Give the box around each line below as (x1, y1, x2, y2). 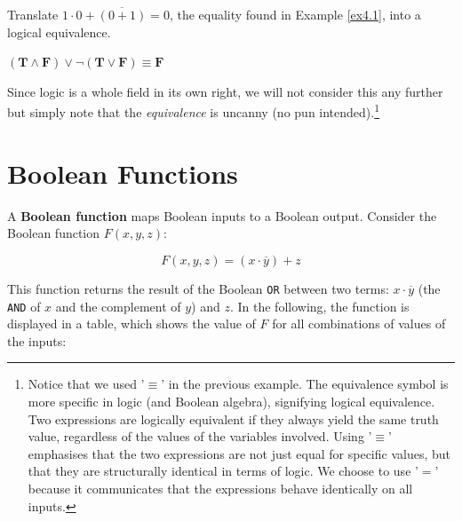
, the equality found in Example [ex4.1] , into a (169, 5, 421, 23)
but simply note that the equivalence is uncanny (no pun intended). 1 (7, 100, 380, 122)
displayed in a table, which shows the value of (7, 314, 256, 333)
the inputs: (7, 331, 67, 350)
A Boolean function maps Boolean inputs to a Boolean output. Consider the (7, 206, 437, 225)
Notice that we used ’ (28, 375, 145, 393)
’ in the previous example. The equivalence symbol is (161, 375, 449, 393)
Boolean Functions (7, 154, 238, 191)
